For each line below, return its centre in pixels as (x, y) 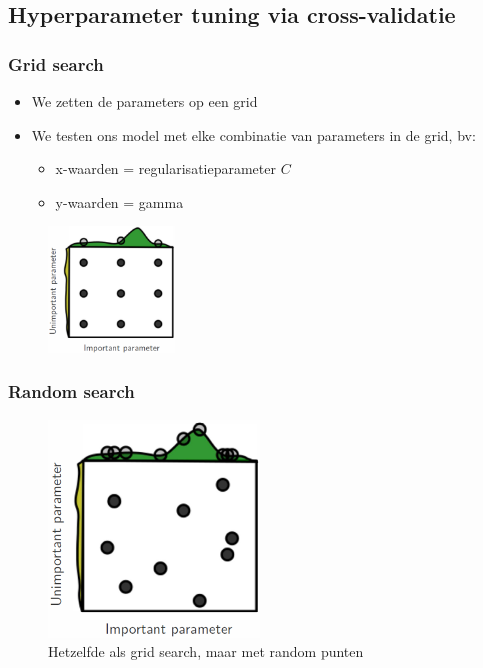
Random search (71, 391)
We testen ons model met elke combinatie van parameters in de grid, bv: (253, 134)
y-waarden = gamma (119, 201)
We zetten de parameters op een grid (144, 101)
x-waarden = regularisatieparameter (165, 168)
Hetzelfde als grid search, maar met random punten (206, 651)
